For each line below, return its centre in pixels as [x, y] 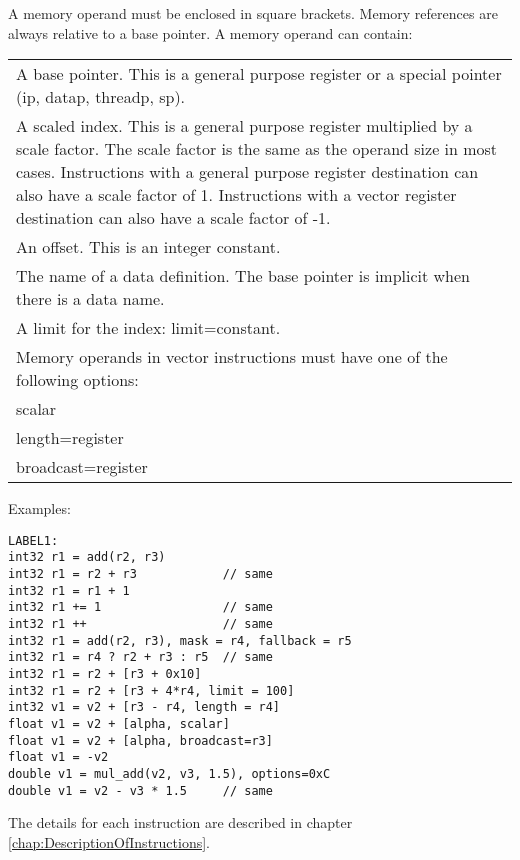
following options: [77, 380]
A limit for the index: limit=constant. [148, 328]
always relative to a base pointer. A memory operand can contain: [210, 32]
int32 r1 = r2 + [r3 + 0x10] [105, 674]
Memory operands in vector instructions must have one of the [232, 357]
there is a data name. [90, 299]
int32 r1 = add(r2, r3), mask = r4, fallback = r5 [180, 640]
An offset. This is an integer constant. [148, 247]
